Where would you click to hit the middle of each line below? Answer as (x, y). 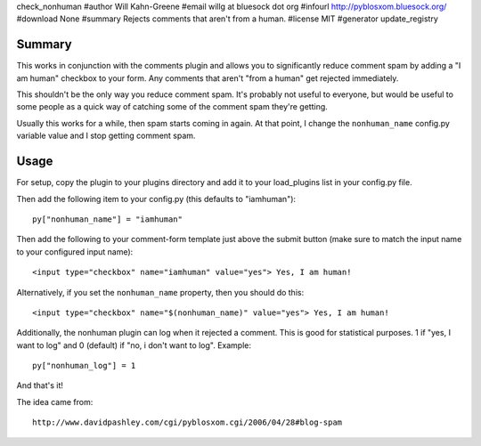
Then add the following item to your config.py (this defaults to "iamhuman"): (156, 199)
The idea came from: (55, 401)
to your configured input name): (75, 251)
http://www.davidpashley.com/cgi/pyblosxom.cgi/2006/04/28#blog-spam (188, 422)
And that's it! (40, 385)
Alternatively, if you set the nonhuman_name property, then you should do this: (160, 292)
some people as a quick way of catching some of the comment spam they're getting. (172, 107)
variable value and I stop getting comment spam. (106, 136)
